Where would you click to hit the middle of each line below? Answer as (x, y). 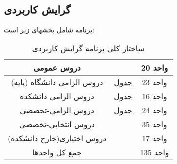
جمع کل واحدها (57, 152)
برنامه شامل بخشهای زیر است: (49, 30)
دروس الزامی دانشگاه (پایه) (57, 82)
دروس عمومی (57, 67)
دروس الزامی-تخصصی (57, 110)
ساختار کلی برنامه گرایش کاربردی (88, 48)
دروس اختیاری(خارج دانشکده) (57, 138)
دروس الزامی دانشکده (57, 96)
